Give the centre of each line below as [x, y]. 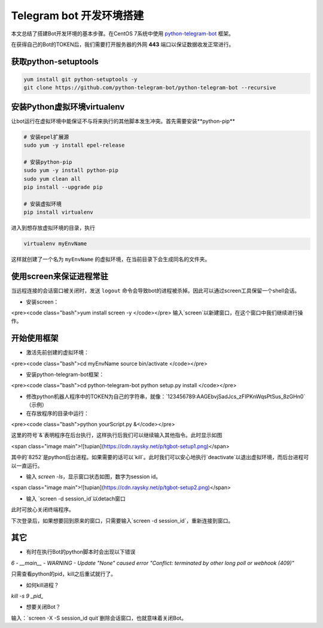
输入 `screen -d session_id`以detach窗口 [76, 498]
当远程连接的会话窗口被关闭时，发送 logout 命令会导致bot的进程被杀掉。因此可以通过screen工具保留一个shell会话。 [156, 291]
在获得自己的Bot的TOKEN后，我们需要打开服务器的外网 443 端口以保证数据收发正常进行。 [123, 44]
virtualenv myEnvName [55, 244]
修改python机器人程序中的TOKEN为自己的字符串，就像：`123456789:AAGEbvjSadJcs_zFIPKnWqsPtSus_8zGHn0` [166, 396]
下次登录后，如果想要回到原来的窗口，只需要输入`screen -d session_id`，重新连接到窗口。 [122, 520]
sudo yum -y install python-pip [71, 170]
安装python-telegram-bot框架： [65, 375]
